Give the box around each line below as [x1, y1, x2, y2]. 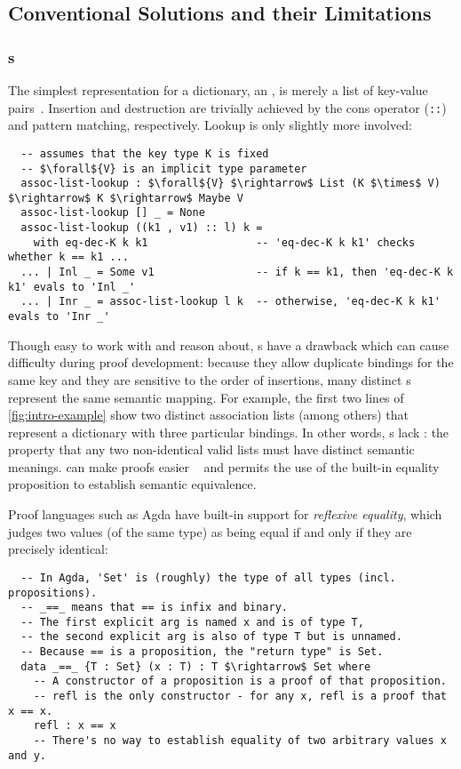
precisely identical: [8, 540, 108, 558]
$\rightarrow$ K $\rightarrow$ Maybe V [8, 191, 243, 204]
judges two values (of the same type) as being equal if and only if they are [8, 522, 412, 541]
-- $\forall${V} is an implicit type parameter [20, 162, 307, 175]
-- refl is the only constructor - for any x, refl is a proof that [33, 690, 447, 703]
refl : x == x [33, 719, 116, 733]
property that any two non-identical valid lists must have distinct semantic [8, 440, 415, 459]
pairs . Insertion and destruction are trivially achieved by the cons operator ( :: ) [8, 98, 447, 116]
